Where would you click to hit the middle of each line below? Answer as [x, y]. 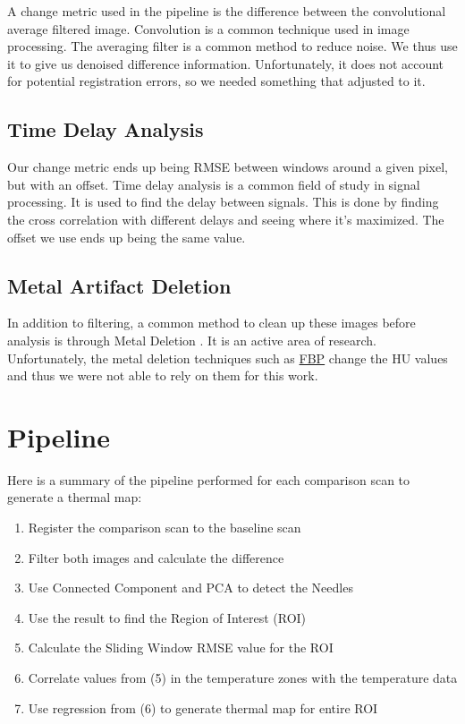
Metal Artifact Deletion [119, 285]
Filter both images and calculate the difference [156, 557]
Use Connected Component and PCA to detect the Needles [190, 588]
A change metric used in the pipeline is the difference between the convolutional [227, 11]
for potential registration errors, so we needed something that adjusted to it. [216, 81]
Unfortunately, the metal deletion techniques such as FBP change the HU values [228, 358]
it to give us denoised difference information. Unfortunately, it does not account [226, 63]
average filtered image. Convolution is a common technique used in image [208, 28]
